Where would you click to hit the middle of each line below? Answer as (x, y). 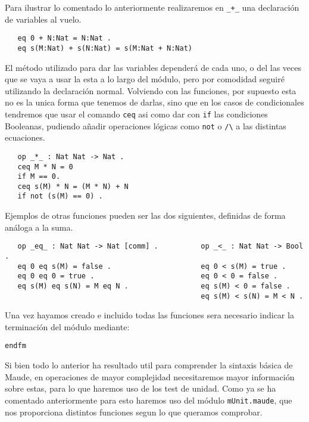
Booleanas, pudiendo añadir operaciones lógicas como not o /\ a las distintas (146, 125)
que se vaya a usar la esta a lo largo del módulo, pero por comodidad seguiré (145, 79)
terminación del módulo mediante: (67, 326)
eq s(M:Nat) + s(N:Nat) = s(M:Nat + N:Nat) (105, 48)
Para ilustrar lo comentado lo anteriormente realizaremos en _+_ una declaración (152, 7)
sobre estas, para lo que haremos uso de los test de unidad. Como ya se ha (141, 388)
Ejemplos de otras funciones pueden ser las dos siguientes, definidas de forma (145, 215)
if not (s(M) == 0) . (60, 196)
